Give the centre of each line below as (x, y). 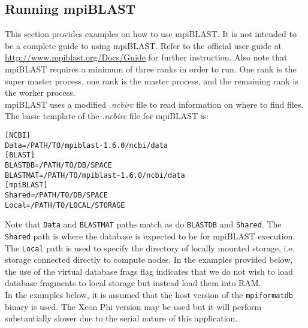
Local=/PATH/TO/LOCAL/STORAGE (65, 205)
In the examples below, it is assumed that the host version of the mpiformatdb (149, 294)
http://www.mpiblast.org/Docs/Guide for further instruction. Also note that (146, 57)
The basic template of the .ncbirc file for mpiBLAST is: (107, 116)
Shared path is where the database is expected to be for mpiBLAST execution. (150, 236)
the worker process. (40, 92)
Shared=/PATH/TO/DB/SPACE (56, 195)
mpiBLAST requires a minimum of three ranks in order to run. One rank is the (151, 69)
